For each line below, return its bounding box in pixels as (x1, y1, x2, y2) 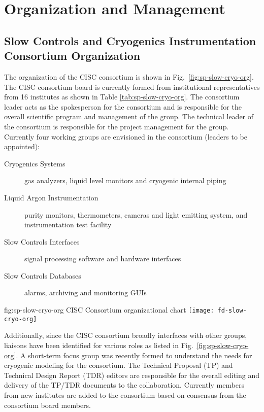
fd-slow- (217, 307, 247, 315)
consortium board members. (4, 399, 91, 410)
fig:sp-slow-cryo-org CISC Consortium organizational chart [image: (4, 304, 214, 315)
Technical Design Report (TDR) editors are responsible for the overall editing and (4, 369, 259, 380)
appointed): (4, 141, 40, 152)
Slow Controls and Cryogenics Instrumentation (4, 32, 256, 48)
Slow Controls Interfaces (4, 236, 80, 247)
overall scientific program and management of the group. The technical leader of (4, 111, 254, 122)
